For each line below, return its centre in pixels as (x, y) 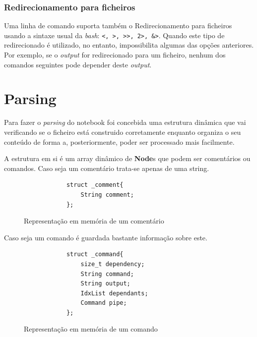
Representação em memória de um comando (91, 329)
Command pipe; (104, 303)
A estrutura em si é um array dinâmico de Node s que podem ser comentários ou (127, 158)
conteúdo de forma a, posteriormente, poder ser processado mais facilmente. (119, 141)
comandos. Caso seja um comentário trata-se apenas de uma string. (107, 168)
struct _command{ (95, 254)
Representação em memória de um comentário (94, 221)
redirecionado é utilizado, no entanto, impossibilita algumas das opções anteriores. (129, 45)
